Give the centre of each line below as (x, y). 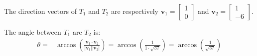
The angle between (33, 32)
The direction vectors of (40, 11)
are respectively (134, 11)
